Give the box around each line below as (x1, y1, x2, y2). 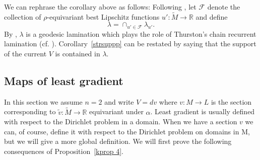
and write (104, 96, 134, 107)
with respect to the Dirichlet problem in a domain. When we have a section (4, 116, 237, 127)
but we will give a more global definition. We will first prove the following (4, 136, 232, 146)
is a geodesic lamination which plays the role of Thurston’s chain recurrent (26, 28, 256, 39)
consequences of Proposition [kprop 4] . (4, 146, 124, 156)
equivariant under (89, 106, 144, 117)
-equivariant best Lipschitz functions (47, 11, 160, 22)
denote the (207, 2, 240, 12)
